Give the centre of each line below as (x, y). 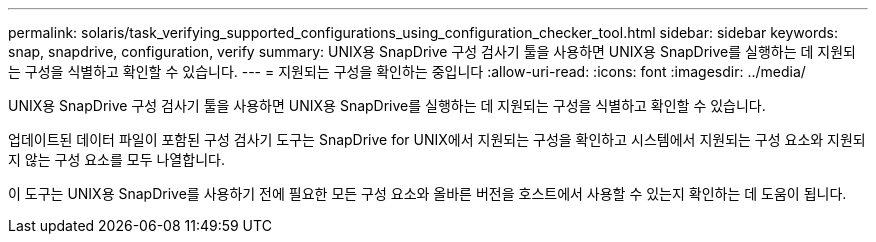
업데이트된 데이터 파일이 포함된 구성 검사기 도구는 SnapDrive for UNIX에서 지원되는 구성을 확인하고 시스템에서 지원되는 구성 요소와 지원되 (437, 139)
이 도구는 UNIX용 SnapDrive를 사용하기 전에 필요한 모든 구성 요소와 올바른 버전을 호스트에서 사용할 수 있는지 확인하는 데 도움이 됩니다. (427, 193)
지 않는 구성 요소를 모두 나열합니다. (116, 159)
